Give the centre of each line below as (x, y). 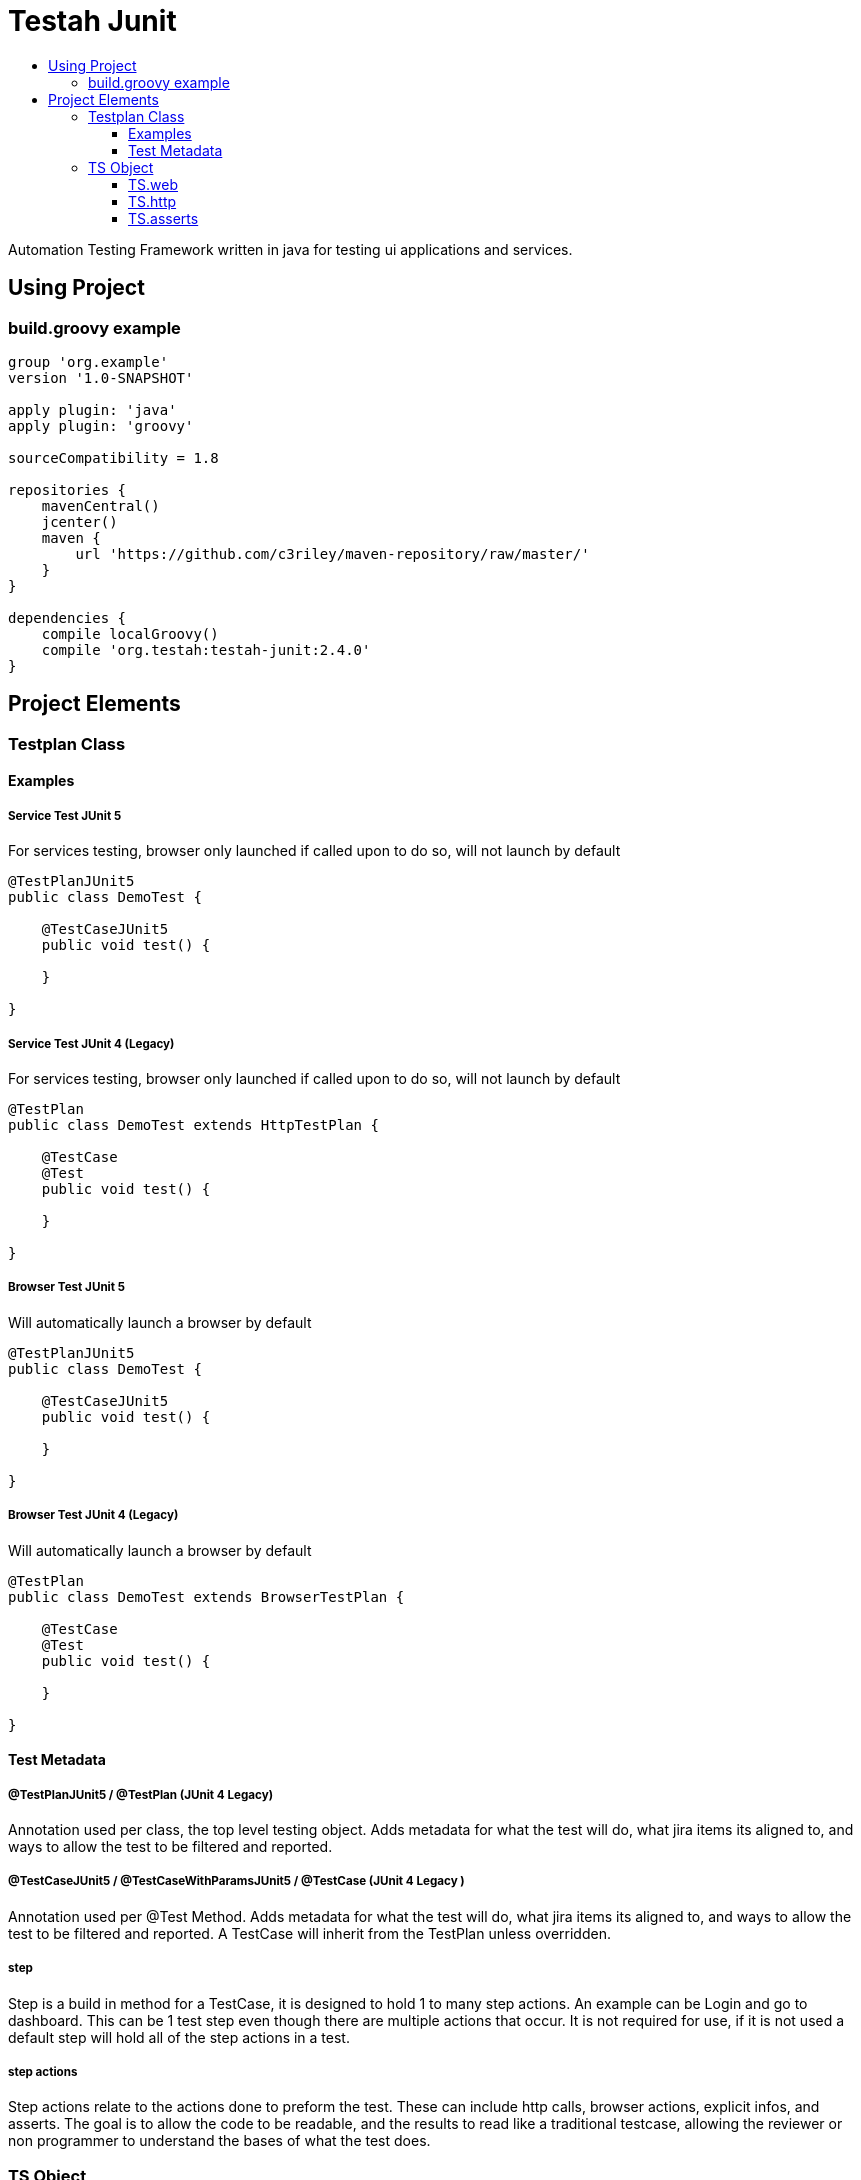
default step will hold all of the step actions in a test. (179, 2037)
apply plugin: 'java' (92, 409)
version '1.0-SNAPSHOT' (101, 377)
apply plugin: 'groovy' (101, 425)
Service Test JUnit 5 (65, 815)
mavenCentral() (100, 505)
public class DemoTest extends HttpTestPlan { (193, 1124)
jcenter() (79, 521)
